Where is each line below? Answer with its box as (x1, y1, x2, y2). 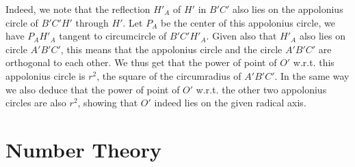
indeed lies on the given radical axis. (154, 95, 306, 110)
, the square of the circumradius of (96, 68, 241, 82)
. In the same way (274, 68, 350, 82)
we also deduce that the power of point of (5, 82, 180, 96)
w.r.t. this (293, 55, 334, 70)
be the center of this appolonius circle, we (160, 15, 335, 29)
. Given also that (206, 29, 277, 43)
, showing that (77, 95, 138, 110)
